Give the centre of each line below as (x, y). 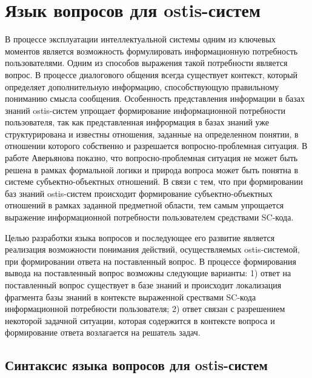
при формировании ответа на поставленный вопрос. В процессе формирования (151, 261)
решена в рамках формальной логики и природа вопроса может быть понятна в (152, 169)
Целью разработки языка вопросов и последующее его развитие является (140, 237)
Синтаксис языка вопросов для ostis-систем (136, 365)
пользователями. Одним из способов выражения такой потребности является (146, 63)
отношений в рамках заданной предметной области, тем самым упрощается (144, 205)
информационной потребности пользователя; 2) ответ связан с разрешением (145, 309)
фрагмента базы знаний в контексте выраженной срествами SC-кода (131, 297)
